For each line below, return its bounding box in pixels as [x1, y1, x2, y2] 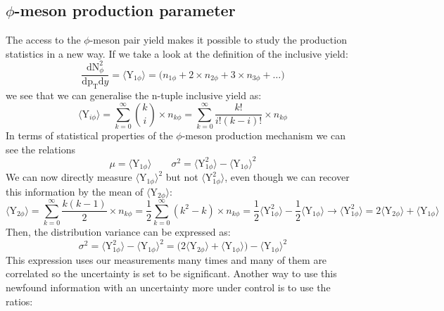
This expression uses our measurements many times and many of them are [6, 252, 327, 267]
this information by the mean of [6, 184, 144, 198]
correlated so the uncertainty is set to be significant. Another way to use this [6, 266, 337, 281]
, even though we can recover [224, 170, 350, 184]
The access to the [6, 32, 81, 47]
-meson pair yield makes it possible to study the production [89, 32, 347, 47]
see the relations [6, 141, 75, 156]
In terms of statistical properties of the [6, 128, 173, 143]
